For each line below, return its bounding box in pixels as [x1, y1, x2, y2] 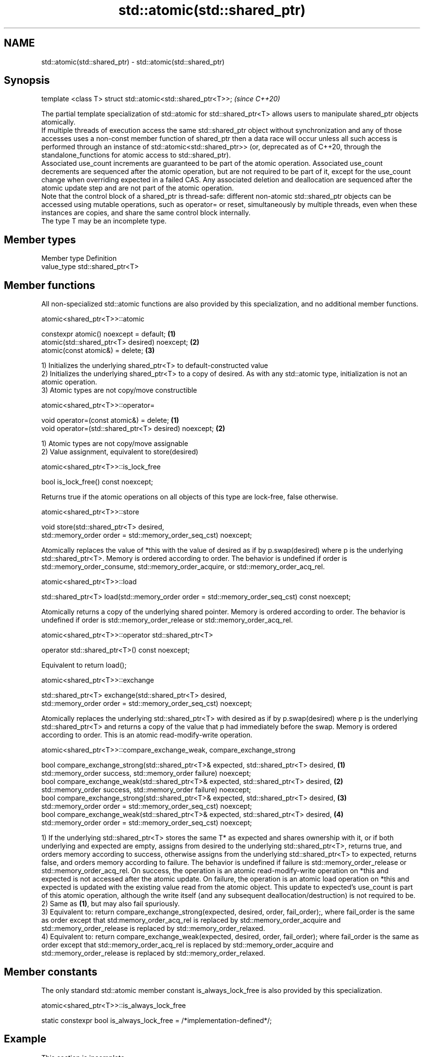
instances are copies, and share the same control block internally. [41, 208, 251, 217]
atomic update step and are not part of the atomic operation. [41, 184, 234, 192]
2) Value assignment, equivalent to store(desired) [41, 448, 198, 456]
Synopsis [4, 74, 50, 87]
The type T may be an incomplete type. [41, 217, 167, 225]
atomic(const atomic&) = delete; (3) [41, 346, 155, 355]
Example [4, 1033, 46, 1045]
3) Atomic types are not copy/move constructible [41, 386, 197, 395]
